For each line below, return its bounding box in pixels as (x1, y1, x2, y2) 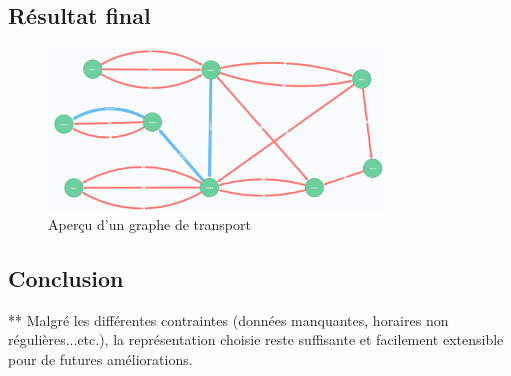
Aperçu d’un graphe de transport (48, 214, 251, 235)
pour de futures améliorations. (8, 349, 193, 370)
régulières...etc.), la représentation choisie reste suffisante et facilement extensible (8, 329, 504, 350)
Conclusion (8, 263, 124, 294)
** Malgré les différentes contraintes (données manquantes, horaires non (8, 309, 449, 330)
